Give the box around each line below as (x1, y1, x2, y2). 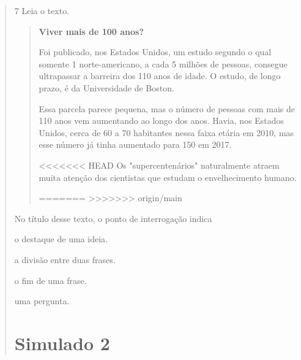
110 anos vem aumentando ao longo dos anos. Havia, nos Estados (39, 114, 284, 127)
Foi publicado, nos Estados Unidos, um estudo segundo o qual (39, 45, 272, 58)
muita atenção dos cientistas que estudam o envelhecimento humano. (39, 170, 297, 183)
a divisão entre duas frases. (14, 253, 116, 266)
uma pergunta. (14, 294, 70, 307)
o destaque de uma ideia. (14, 232, 108, 245)
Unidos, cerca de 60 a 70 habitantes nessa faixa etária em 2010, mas (39, 126, 294, 139)
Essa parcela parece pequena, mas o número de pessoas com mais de (39, 102, 295, 115)
